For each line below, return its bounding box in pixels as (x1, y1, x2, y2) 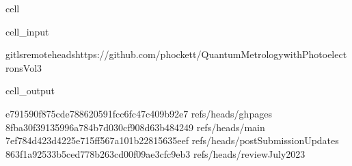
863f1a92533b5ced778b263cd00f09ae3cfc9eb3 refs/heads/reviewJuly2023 (5, 146, 306, 161)
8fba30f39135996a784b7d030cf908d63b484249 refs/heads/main (5, 120, 265, 134)
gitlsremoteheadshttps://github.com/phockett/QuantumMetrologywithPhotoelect (5, 47, 347, 61)
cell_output (5, 83, 55, 98)
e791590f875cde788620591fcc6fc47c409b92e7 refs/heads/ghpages (5, 106, 272, 120)
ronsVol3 (5, 60, 42, 74)
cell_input (5, 24, 49, 38)
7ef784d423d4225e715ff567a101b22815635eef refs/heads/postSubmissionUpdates (5, 133, 339, 148)
